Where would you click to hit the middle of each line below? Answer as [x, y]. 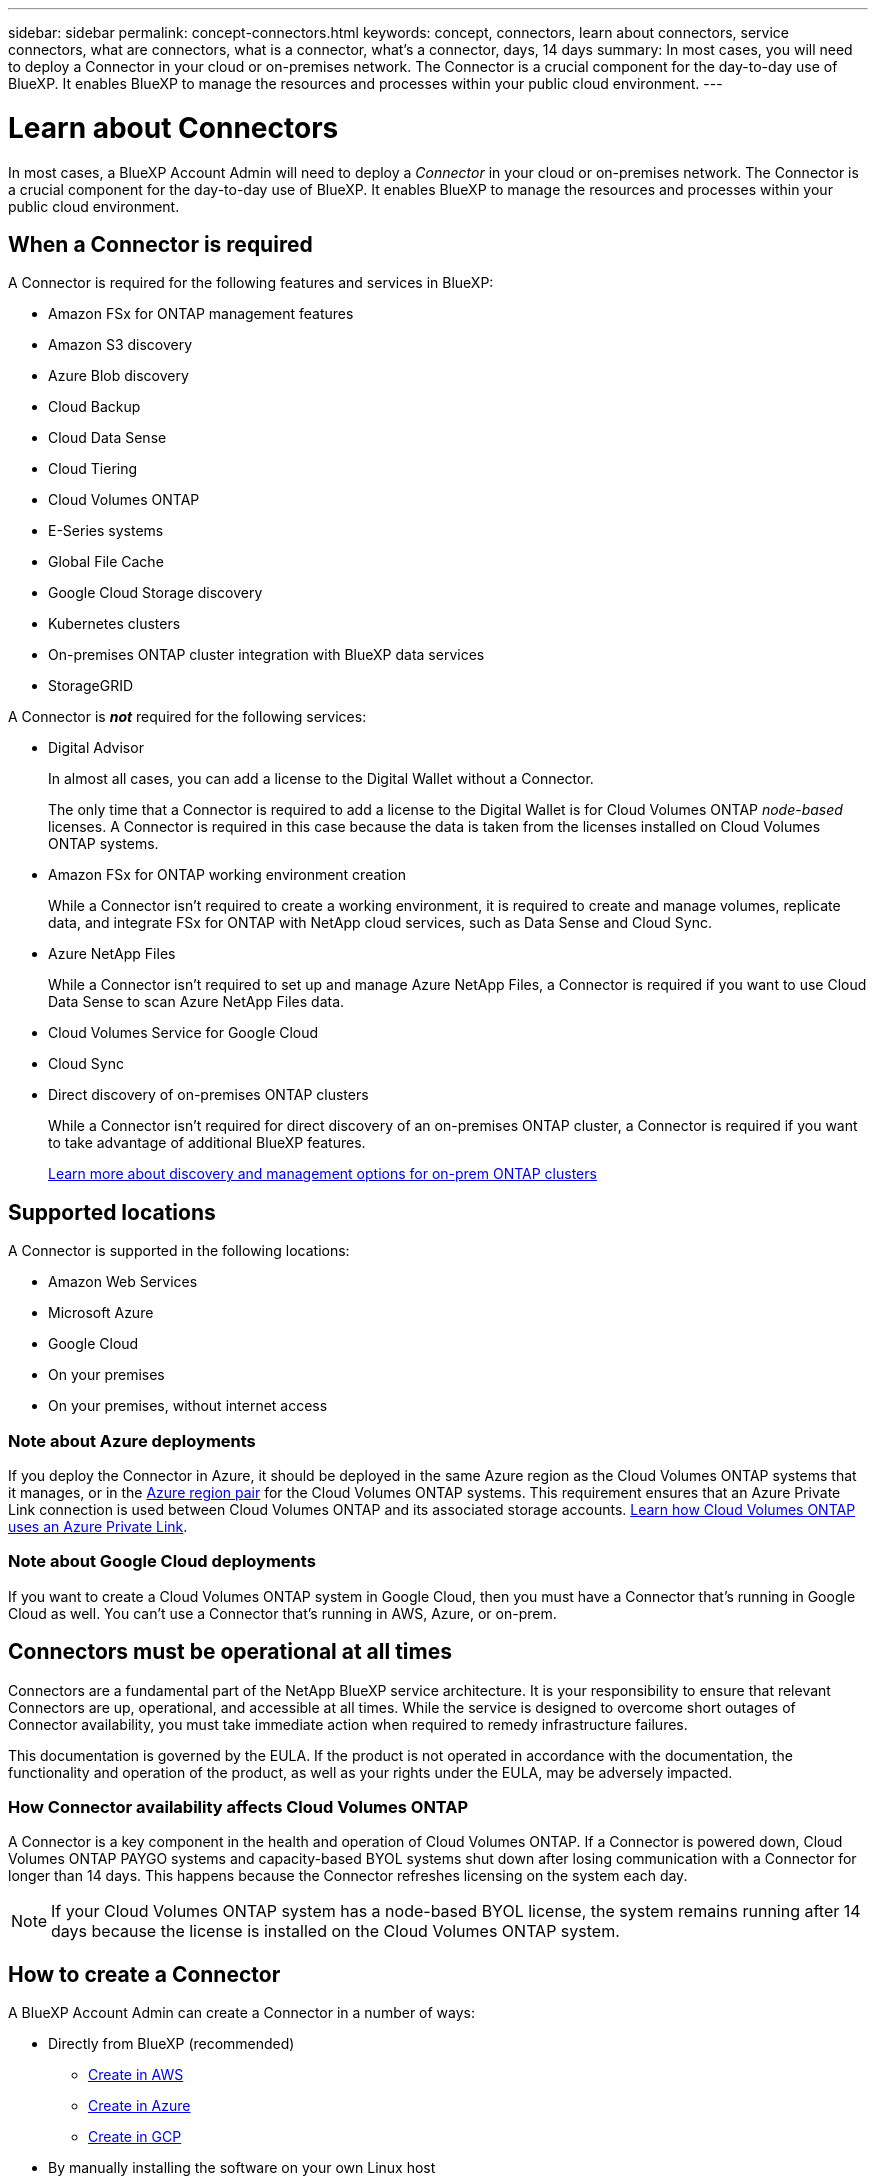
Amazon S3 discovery [120, 345]
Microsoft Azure [101, 1313]
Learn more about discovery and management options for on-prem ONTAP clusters [322, 1174]
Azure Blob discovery [118, 376]
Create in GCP [135, 2137]
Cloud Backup [94, 407]
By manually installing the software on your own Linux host [242, 2168]
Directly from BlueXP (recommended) [171, 2044]
